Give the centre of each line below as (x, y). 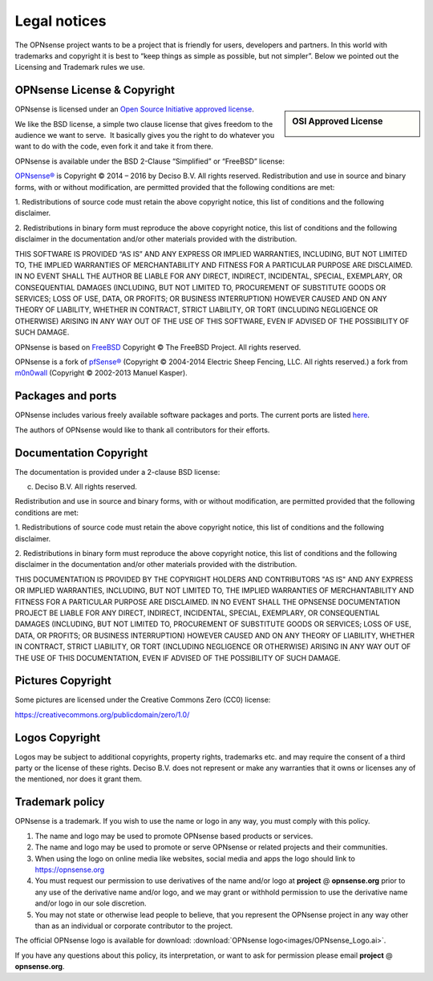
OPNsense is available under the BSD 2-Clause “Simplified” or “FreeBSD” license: (150, 161)
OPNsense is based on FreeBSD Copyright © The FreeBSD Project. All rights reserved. (158, 347)
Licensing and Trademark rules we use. (80, 67)
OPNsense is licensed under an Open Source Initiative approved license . (134, 109)
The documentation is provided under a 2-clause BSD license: (117, 472)
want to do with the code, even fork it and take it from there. (114, 146)
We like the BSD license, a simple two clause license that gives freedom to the (144, 124)
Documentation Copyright (81, 453)
